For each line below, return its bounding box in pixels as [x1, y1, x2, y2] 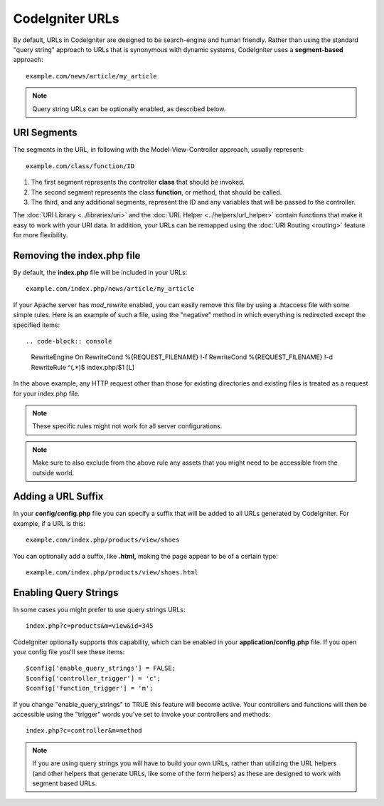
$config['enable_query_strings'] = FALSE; [26, 664, 176, 673]
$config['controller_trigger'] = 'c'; [26, 674, 161, 682]
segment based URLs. [32, 779, 97, 787]
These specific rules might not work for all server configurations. [32, 422, 223, 430]
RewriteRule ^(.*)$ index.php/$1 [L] [31, 363, 135, 371]
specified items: [13, 321, 60, 329]
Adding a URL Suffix [13, 490, 104, 502]
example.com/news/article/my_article [26, 72, 158, 80]
